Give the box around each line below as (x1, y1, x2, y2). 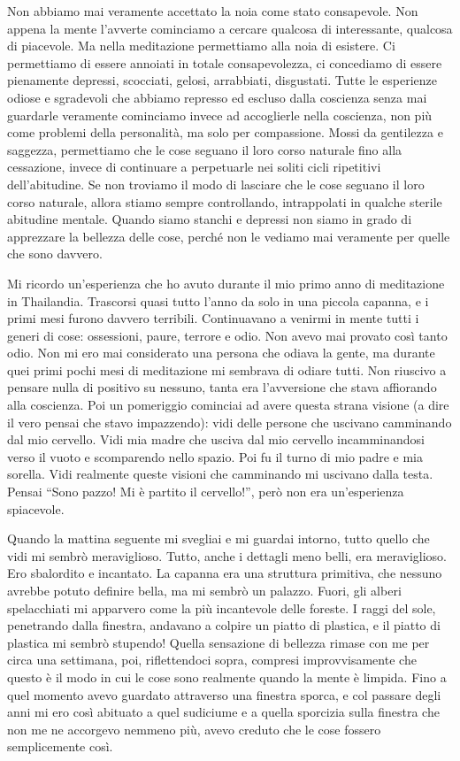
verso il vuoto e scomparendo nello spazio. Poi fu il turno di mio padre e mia (7, 447, 423, 465)
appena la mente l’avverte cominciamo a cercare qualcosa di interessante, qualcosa (7, 19, 453, 37)
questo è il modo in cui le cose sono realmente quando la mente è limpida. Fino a (7, 667, 447, 686)
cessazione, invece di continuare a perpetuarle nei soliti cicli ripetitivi (7, 158, 381, 176)
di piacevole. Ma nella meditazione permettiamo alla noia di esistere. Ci (7, 36, 395, 55)
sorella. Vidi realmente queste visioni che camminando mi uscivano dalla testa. (7, 465, 433, 483)
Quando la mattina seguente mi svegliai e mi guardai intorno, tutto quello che (7, 529, 430, 548)
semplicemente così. (7, 737, 113, 756)
